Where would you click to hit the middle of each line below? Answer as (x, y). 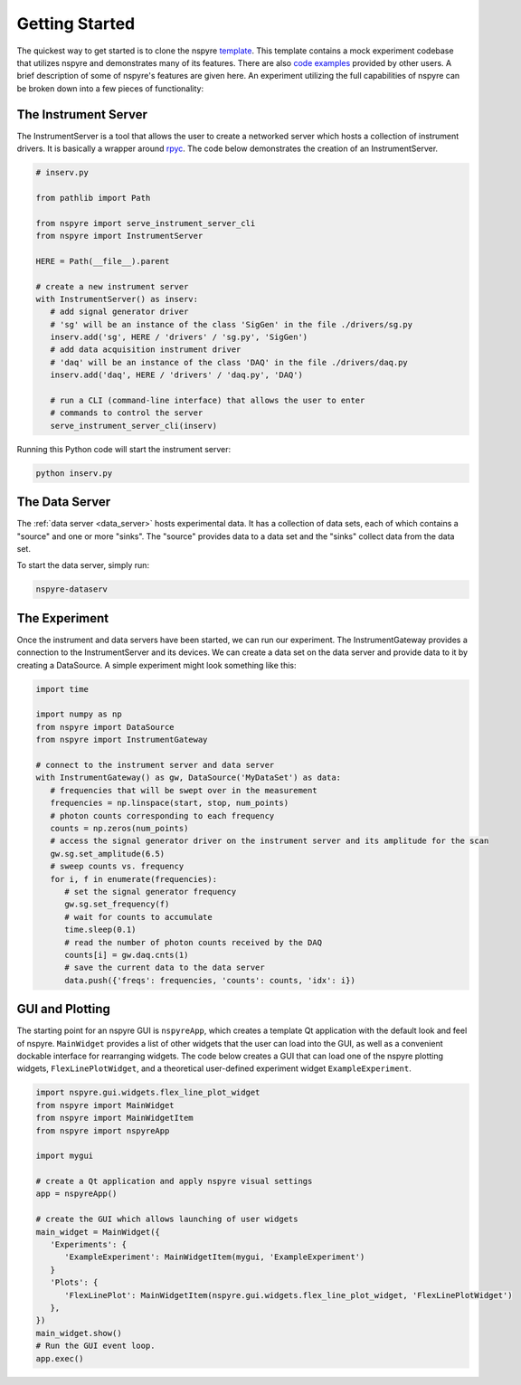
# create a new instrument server (112, 286)
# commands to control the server (127, 413)
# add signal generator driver (119, 312)
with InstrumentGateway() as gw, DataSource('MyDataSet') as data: (189, 778)
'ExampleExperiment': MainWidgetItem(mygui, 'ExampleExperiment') (215, 1257)
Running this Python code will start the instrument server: (124, 449)
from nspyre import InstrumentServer (119, 236)
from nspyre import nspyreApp (103, 1130)
